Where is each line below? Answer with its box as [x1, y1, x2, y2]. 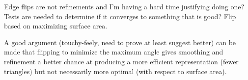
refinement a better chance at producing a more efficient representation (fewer [4, 56, 239, 66]
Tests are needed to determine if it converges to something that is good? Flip [4, 11, 236, 21]
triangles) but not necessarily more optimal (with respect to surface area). [4, 66, 227, 76]
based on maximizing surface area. [4, 21, 108, 31]
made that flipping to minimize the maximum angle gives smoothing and [4, 47, 223, 57]
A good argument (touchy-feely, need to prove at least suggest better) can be [4, 37, 236, 47]
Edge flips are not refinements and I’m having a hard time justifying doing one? [4, 1, 245, 11]
